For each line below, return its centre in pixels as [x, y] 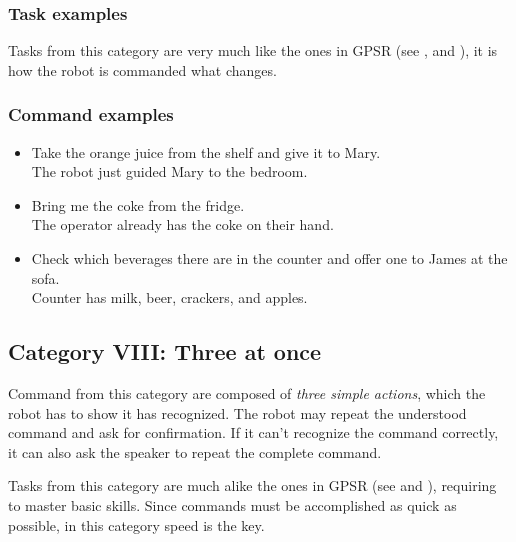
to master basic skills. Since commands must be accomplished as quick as [232, 504]
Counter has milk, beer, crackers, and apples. [169, 297]
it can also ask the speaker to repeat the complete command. [195, 451]
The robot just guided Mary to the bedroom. [169, 171]
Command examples [91, 114]
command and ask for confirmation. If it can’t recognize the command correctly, [253, 432]
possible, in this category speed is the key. [136, 524]
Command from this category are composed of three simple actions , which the [247, 392]
